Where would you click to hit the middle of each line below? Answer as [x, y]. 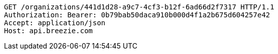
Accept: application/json [55, 23]
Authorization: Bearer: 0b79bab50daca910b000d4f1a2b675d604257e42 [137, 15]
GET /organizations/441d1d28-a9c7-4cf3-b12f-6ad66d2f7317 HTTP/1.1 [139, 7]
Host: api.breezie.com [49, 31]
